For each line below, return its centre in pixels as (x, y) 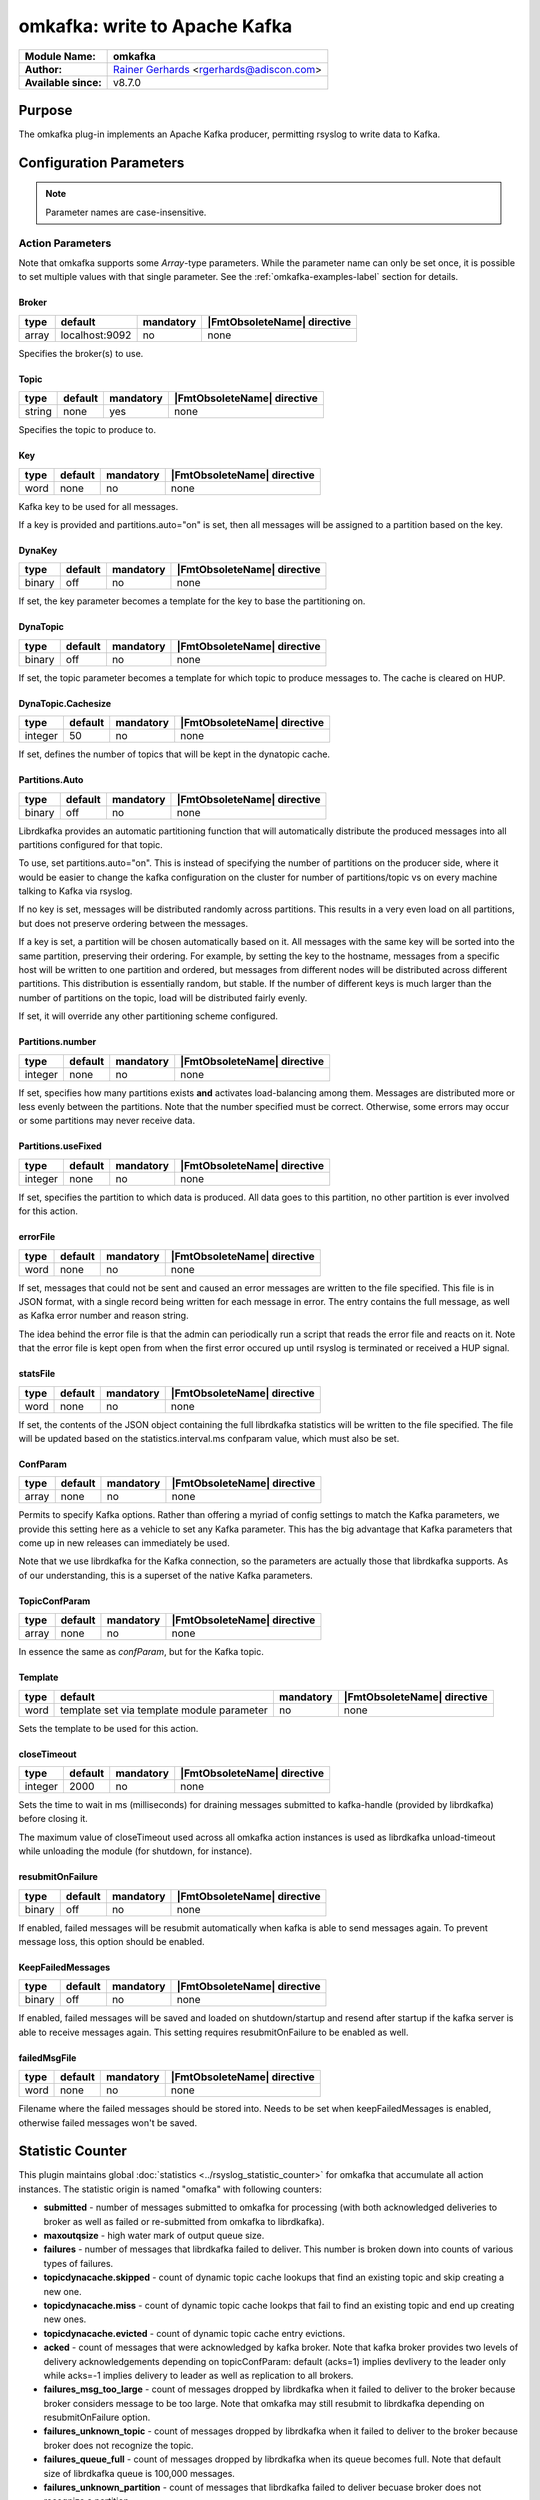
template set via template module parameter (164, 1710)
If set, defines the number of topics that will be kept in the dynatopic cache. (174, 754)
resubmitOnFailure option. (97, 2417)
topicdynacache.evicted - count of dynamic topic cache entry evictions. (194, 2333)
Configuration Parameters (101, 162)
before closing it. (53, 1819)
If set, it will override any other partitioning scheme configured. (148, 1016)
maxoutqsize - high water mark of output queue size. (154, 2235)
